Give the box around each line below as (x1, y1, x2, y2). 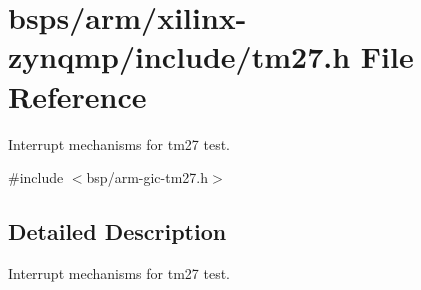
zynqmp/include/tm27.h (8, 36, 351, 77)
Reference (8, 75, 147, 116)
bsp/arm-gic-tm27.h (86, 167, 209, 188)
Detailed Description (8, 216, 227, 247)
